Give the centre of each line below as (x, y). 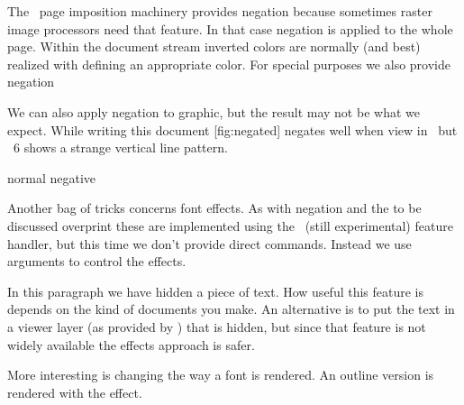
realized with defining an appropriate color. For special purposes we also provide (229, 64)
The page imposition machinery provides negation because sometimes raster (220, 11)
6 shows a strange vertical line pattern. (120, 147)
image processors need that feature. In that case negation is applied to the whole (230, 28)
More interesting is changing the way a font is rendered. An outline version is (221, 375)
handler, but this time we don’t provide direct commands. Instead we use (209, 243)
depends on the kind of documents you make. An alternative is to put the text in (231, 309)
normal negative (52, 177)
